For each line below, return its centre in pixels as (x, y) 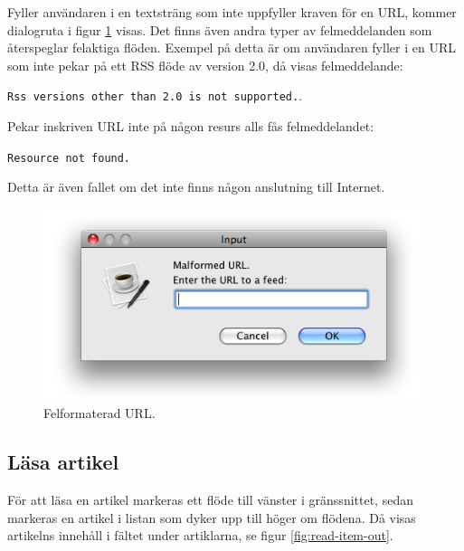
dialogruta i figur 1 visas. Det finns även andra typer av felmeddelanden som (220, 29)
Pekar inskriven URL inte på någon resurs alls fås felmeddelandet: (191, 126)
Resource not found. (69, 158)
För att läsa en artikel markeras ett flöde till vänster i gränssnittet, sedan (210, 499)
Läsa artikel (63, 462)
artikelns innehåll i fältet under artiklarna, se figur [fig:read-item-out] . (200, 535)
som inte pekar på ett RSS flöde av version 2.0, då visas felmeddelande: (205, 65)
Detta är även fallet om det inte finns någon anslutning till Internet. (196, 187)
